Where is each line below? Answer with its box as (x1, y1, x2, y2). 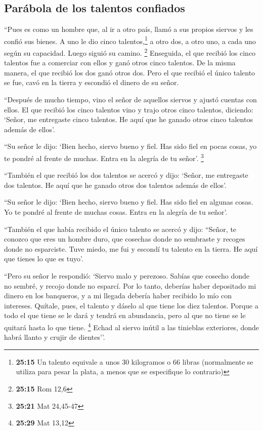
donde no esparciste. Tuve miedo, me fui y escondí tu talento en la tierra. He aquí (4, 243, 258, 254)
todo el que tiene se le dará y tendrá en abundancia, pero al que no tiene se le (4, 310, 246, 321)
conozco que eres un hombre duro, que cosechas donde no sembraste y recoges (4, 233, 245, 244)
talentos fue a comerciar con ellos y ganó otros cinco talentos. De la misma (4, 57, 236, 68)
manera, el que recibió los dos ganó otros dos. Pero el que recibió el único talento (4, 67, 255, 77)
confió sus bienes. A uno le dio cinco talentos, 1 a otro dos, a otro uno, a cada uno (4, 34, 256, 46)
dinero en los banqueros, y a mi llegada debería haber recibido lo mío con (4, 290, 232, 301)
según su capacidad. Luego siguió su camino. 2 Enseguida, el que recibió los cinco (4, 46, 256, 58)
